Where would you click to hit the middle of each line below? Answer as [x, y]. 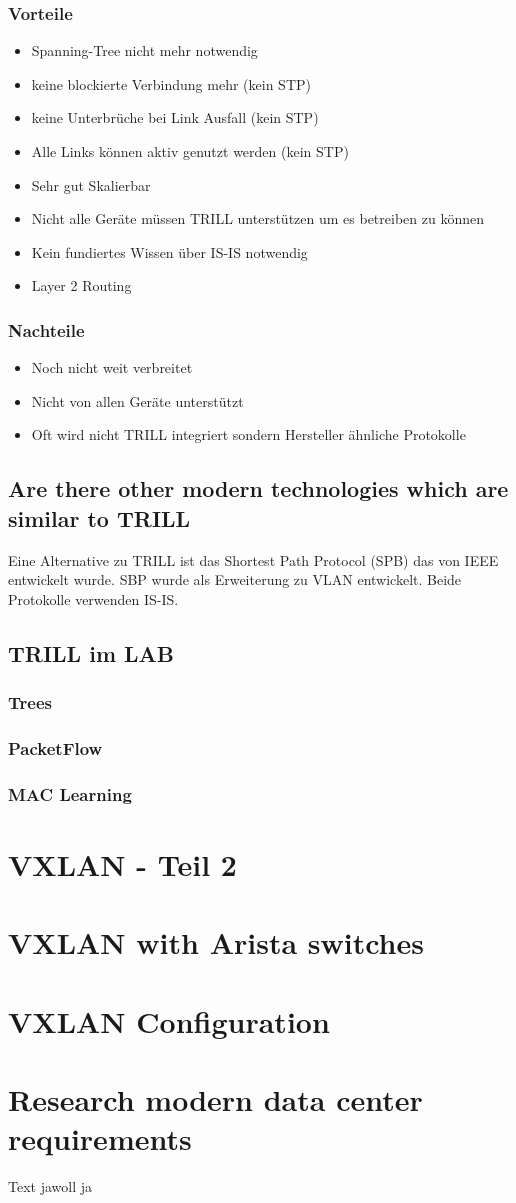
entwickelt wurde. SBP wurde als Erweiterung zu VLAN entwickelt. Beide [235, 579]
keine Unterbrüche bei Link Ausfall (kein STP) [175, 117]
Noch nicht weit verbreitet [112, 367]
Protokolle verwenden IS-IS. [93, 598]
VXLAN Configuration [169, 1020]
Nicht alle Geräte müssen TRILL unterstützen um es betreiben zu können [257, 218]
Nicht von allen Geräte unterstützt [137, 400]
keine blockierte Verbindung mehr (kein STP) [171, 83]
